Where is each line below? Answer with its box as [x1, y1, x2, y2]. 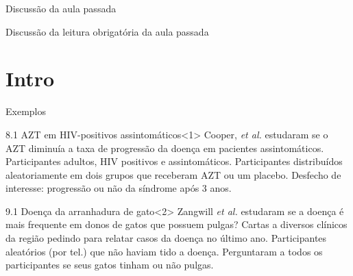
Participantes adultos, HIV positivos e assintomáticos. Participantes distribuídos [5, 154, 343, 168]
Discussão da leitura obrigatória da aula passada [5, 24, 209, 38]
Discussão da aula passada [5, 1, 117, 15]
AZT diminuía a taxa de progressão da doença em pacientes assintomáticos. [5, 140, 324, 155]
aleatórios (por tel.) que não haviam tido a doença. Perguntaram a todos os [5, 244, 323, 258]
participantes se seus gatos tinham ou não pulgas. [5, 258, 214, 272]
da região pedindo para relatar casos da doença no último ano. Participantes [5, 231, 327, 245]
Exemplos [5, 104, 46, 118]
